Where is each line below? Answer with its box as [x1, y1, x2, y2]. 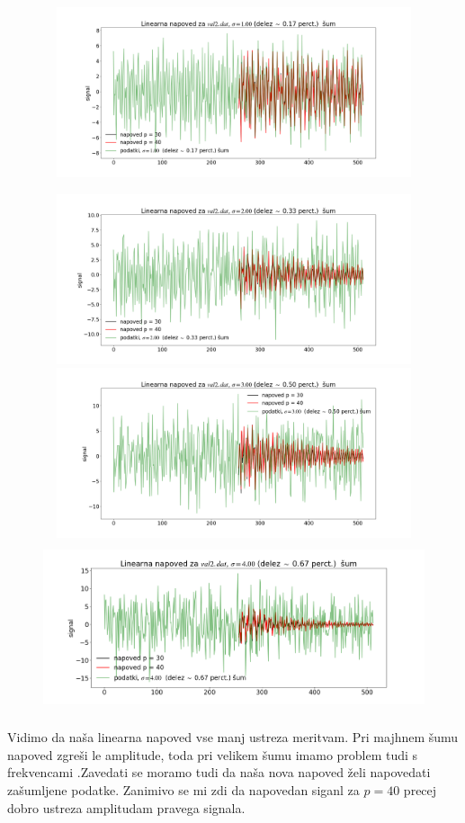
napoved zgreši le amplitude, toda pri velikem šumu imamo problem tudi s [7, 745, 418, 764]
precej [403, 781, 437, 800]
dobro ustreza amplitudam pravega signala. [7, 798, 246, 817]
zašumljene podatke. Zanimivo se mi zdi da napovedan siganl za [7, 781, 360, 800]
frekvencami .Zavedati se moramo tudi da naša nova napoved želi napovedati [7, 763, 431, 782]
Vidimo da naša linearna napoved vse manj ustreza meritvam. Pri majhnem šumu [7, 728, 459, 747]
